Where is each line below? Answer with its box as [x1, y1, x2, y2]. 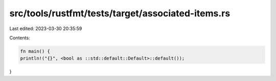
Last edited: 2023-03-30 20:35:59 [9, 25, 82, 32]
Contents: [9, 35, 30, 41]
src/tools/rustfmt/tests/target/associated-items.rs [9, 8, 231, 19]
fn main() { [20, 48, 51, 54]
